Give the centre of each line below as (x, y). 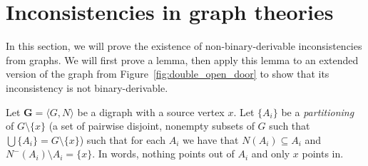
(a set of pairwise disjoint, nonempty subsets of (152, 126)
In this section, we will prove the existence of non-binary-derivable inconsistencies (184, 46)
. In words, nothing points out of (163, 154)
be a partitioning (318, 111)
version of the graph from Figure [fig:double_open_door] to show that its (168, 74)
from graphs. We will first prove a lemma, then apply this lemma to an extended (182, 59)
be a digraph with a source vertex (151, 111)
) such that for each (122, 139)
